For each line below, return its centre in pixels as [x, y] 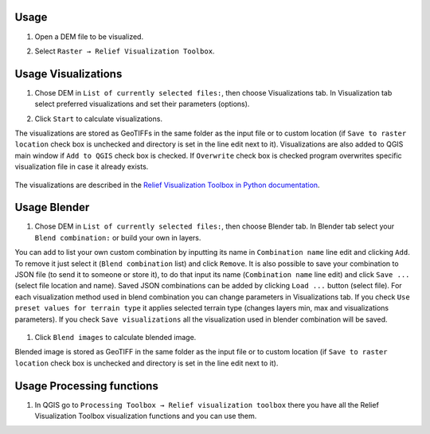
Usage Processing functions [86, 386]
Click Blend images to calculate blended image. [115, 337]
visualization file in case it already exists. [82, 166]
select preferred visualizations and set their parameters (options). [142, 104]
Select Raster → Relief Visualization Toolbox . [125, 51]
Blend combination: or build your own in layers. [118, 237]
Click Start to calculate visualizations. [99, 119]
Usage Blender [52, 207]
